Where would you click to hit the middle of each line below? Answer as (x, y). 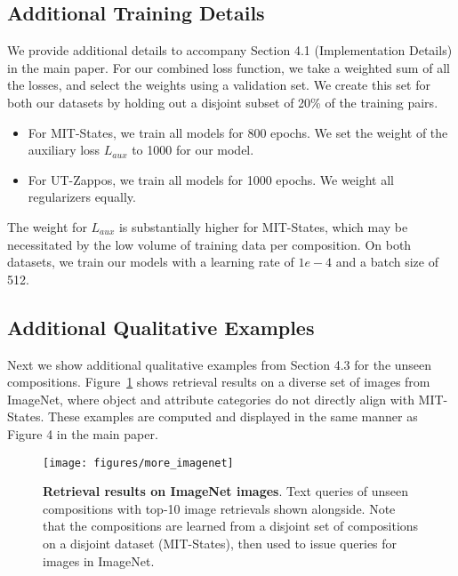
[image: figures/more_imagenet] (138, 463)
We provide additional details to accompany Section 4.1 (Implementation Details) (230, 50)
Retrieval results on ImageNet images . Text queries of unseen (226, 491)
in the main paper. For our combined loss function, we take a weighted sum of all (229, 67)
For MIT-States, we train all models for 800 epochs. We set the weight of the (238, 132)
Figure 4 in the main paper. (83, 433)
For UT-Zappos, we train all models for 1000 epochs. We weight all (211, 179)
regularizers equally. (82, 197)
